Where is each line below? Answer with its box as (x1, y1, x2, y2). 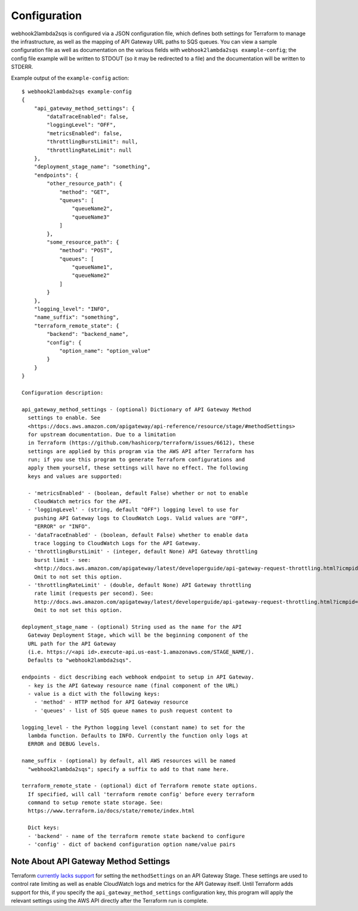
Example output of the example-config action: (11, 74, 129, 81)
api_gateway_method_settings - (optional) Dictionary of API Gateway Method (21, 406, 252, 412)
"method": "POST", (59, 247, 113, 254)
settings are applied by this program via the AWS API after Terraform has (27, 448, 255, 454)
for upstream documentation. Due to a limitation (27, 431, 176, 438)
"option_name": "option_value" (59, 347, 151, 354)
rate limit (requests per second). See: (33, 590, 155, 597)
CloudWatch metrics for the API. (33, 498, 132, 505)
